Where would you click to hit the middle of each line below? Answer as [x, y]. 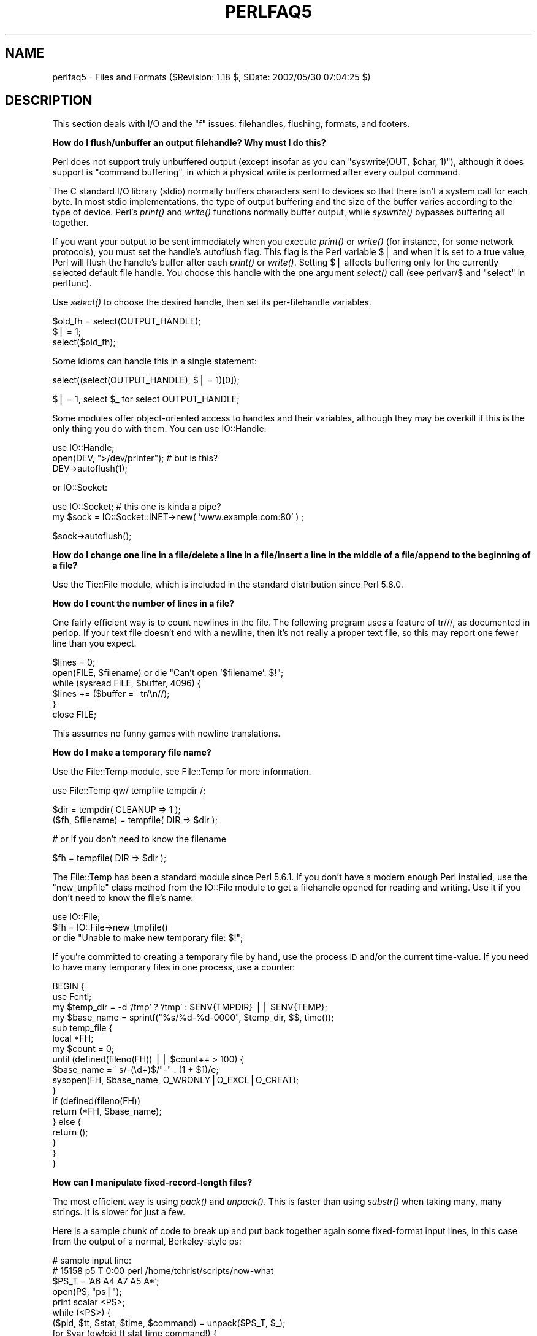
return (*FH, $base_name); [107, 1111]
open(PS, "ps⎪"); [87, 1292]
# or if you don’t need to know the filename [139, 839]
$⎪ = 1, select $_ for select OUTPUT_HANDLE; [146, 399]
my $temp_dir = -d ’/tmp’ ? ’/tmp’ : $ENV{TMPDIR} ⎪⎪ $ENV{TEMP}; [190, 1007]
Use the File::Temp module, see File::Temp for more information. [182, 772]
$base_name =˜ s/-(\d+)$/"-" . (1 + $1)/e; [135, 1070]
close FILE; [74, 715]
